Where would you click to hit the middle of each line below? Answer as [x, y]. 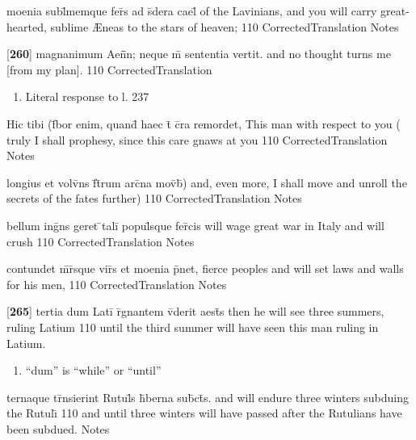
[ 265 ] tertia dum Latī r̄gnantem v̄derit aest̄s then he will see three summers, [195, 311]
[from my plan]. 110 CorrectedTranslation [109, 69]
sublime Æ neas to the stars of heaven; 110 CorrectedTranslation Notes [225, 26]
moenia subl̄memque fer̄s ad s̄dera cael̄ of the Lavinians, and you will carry [192, 10]
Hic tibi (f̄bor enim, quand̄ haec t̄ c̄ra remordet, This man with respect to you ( [204, 123]
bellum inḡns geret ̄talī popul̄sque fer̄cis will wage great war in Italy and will [195, 225]
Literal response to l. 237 [87, 96]
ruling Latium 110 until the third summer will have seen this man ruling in [193, 327]
